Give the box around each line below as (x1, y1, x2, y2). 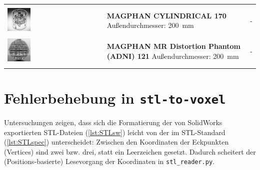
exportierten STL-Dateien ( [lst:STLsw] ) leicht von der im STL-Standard (4, 127, 225, 137)
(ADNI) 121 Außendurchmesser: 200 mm (106, 50, 239, 61)
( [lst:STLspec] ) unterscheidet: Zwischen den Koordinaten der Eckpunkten (4, 137, 229, 147)
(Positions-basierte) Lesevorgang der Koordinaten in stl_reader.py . (4, 156, 215, 167)
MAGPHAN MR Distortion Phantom (106, 41, 240, 51)
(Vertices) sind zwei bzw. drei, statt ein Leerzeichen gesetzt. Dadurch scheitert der (4, 146, 256, 157)
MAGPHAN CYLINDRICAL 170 (106, 10, 226, 20)
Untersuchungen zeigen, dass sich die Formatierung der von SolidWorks (4, 117, 222, 127)
